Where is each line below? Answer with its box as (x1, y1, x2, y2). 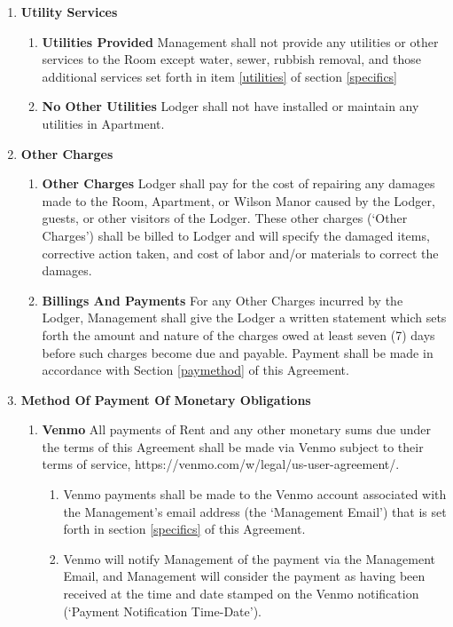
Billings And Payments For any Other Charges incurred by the (42, 290, 403, 309)
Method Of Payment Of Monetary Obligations (20, 390, 311, 409)
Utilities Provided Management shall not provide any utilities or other (42, 32, 439, 51)
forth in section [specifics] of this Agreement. (63, 520, 306, 538)
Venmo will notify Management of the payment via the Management (63, 549, 435, 567)
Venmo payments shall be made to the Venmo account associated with (63, 485, 447, 504)
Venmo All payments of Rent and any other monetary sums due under (42, 420, 432, 439)
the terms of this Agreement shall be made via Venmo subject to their (42, 437, 424, 456)
